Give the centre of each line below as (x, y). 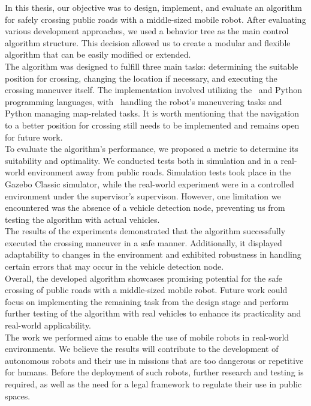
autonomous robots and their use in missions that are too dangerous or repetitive (154, 360)
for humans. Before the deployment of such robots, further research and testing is (154, 372)
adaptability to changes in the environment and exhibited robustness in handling (153, 254)
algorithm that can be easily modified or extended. (98, 54)
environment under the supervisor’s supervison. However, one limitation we (143, 195)
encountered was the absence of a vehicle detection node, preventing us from (145, 208)
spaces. (18, 395)
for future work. (34, 137)
